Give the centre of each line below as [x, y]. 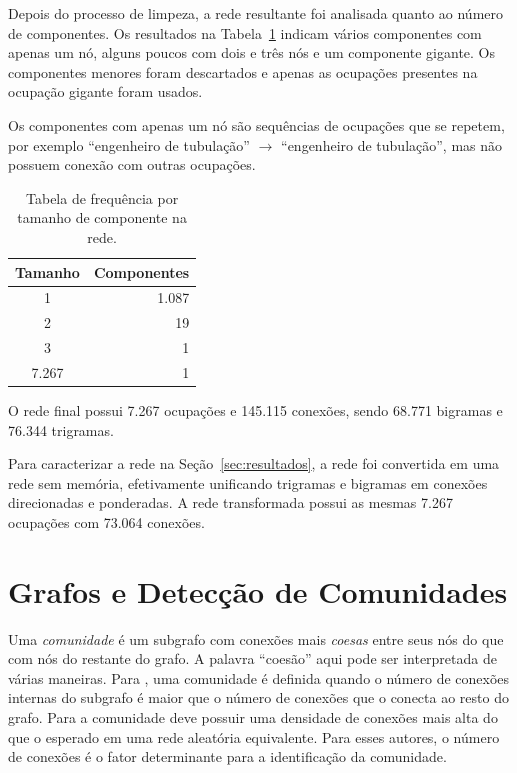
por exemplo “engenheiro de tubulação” [129, 144]
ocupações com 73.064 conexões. [106, 521]
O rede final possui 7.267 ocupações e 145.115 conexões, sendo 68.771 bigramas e [255, 410]
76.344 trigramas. [61, 429]
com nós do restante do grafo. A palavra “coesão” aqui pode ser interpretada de [252, 658]
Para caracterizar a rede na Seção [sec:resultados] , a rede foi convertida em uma [254, 463]
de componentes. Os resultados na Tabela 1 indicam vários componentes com [245, 32]
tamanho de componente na [102, 217]
